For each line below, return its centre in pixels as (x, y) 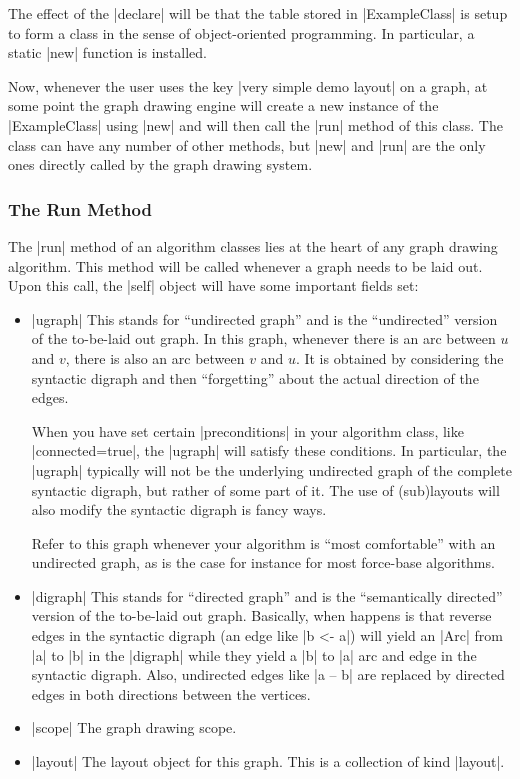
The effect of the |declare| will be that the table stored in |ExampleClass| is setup (258, 13)
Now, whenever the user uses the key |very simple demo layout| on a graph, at (248, 85)
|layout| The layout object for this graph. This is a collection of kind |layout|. (268, 761)
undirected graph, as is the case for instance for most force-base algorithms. (263, 562)
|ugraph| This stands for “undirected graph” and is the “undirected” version (264, 318)
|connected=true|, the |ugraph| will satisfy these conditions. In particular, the (269, 450)
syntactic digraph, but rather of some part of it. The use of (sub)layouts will (265, 489)
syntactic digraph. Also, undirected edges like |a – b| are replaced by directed (268, 674)
